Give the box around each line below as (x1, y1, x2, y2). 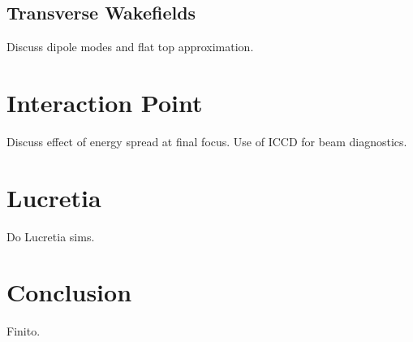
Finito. (6, 323, 41, 340)
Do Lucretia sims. (6, 227, 95, 245)
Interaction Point (6, 85, 203, 119)
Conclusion (6, 275, 132, 309)
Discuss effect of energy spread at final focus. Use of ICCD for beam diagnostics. (6, 132, 407, 149)
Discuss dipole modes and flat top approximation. (6, 38, 254, 55)
